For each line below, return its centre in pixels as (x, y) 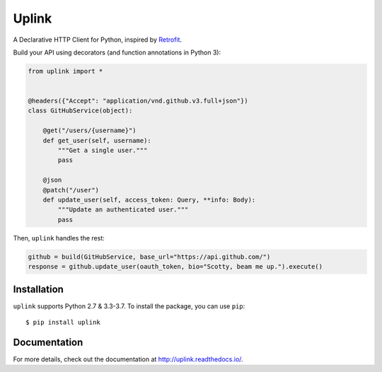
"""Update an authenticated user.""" (123, 210)
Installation (38, 289)
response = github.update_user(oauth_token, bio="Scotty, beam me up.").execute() (175, 267)
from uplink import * (65, 71)
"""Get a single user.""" (103, 151)
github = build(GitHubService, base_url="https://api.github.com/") (149, 257)
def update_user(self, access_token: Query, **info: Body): (149, 200)
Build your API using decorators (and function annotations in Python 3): (117, 52)
